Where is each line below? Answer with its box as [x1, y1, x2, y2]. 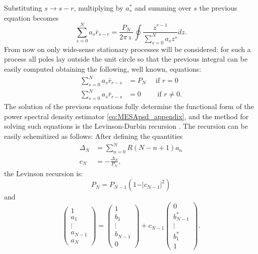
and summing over [135, 3, 191, 13]
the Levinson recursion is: [4, 168, 83, 178]
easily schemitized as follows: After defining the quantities [4, 130, 183, 141]
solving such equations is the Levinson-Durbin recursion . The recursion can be [4, 121, 248, 131]
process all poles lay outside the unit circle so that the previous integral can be [4, 54, 248, 64]
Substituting [4, 3, 42, 13]
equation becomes [4, 12, 59, 23]
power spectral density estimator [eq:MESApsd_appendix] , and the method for [4, 111, 249, 121]
